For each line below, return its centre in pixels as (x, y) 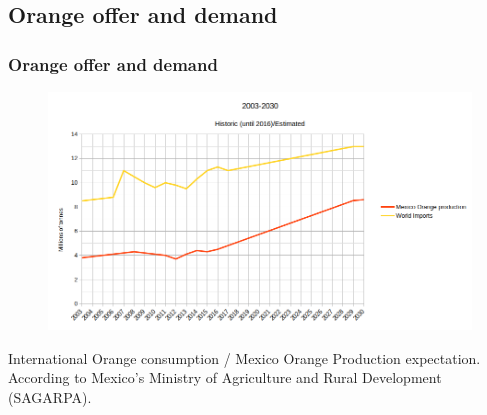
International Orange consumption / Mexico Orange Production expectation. (244, 357)
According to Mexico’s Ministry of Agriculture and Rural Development (225, 377)
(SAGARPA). (50, 397)
